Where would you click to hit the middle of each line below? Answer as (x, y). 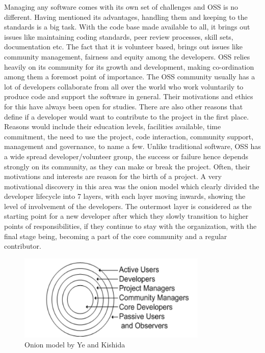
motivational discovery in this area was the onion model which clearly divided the (132, 186)
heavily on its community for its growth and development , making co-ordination (129, 66)
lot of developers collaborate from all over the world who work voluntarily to (124, 86)
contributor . (23, 246)
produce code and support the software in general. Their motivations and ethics (129, 96)
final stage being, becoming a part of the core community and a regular (116, 236)
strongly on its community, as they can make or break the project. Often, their (127, 166)
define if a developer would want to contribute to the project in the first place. (127, 116)
